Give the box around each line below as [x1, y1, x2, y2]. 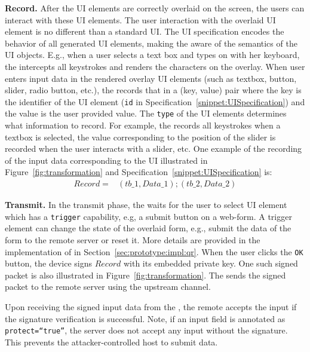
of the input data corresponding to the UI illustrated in [5, 154, 208, 166]
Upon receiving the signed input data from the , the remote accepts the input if [5, 300, 297, 313]
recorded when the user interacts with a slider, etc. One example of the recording [5, 142, 302, 155]
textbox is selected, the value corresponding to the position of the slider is [5, 130, 276, 143]
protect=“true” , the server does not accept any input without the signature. [5, 324, 288, 336]
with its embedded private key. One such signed [123, 257, 298, 270]
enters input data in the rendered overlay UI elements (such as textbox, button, [5, 72, 297, 84]
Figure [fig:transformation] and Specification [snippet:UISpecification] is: [5, 166, 272, 178]
